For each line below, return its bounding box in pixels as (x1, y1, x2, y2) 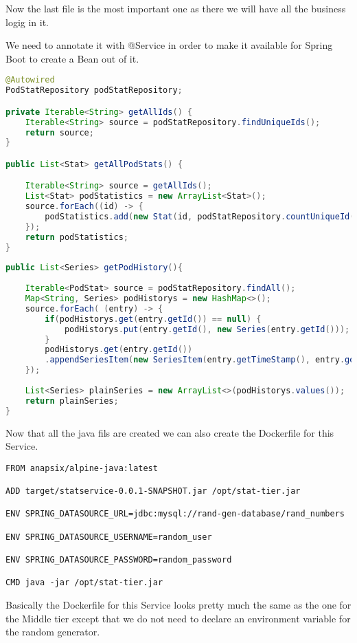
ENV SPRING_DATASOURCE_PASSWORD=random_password (5, 555, 232, 565)
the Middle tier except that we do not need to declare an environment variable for (5, 611, 351, 625)
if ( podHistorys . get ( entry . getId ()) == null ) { (45, 314, 262, 324)
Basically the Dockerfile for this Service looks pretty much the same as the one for (5, 598, 352, 611)
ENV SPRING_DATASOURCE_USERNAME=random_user (5, 532, 212, 542)
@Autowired (5, 75, 55, 85)
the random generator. (5, 624, 100, 639)
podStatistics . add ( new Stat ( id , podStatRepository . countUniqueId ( (45, 212, 355, 222)
